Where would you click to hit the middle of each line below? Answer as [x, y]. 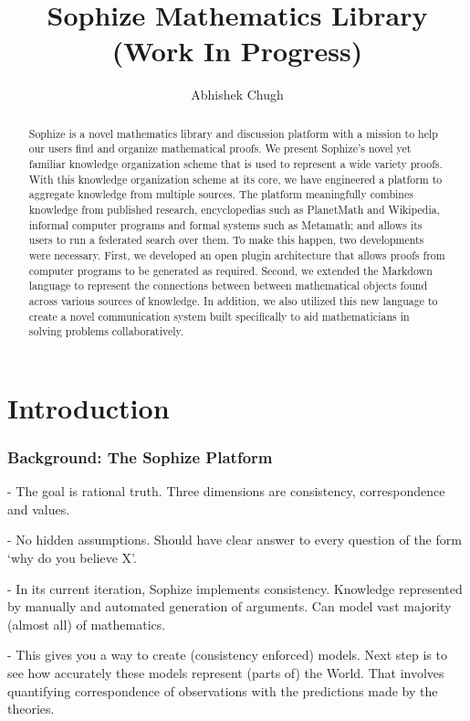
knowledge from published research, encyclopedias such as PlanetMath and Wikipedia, [234, 209]
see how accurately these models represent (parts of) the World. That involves [226, 673]
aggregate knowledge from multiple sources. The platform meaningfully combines [221, 194]
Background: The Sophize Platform [140, 457]
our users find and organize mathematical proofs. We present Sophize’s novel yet [220, 148]
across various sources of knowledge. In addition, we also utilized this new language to [233, 300]
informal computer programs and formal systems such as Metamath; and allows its [225, 224]
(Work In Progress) [237, 51]
